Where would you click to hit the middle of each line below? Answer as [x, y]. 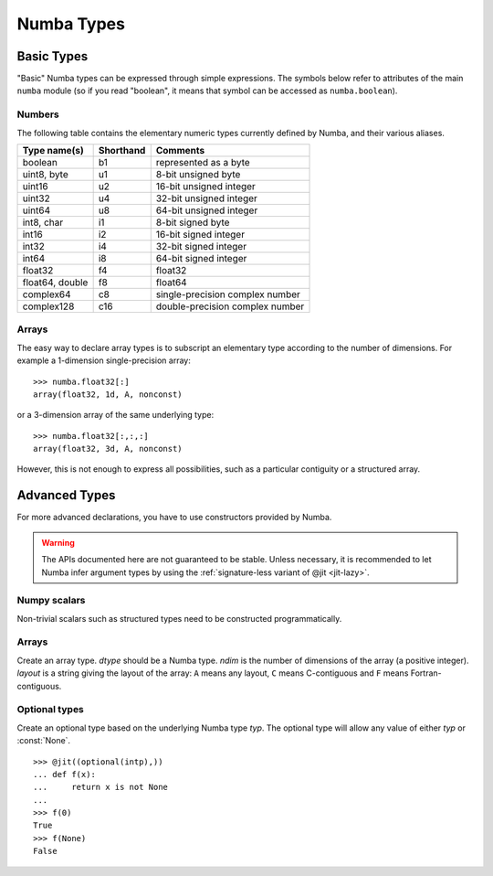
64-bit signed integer [201, 258]
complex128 [48, 306]
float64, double [55, 282]
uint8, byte [45, 174]
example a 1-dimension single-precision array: [104, 360]
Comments [180, 150]
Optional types [50, 710]
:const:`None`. [44, 741]
